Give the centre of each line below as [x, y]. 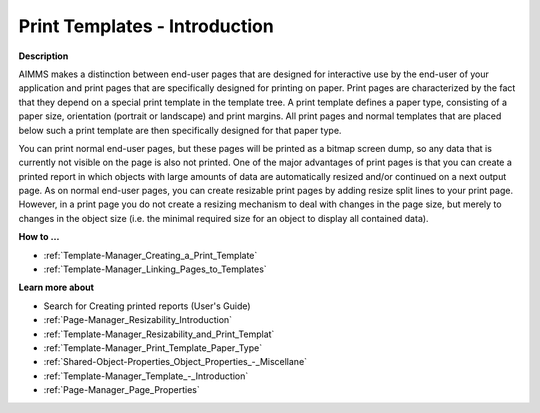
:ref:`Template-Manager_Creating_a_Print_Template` [150, 255]
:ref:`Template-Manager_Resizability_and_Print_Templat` [159, 334]
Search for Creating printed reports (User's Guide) [147, 306]
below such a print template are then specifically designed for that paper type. [180, 130]
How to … [39, 237]
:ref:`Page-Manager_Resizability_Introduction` [138, 320]
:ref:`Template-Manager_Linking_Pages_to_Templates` [155, 269]
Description [43, 56]
